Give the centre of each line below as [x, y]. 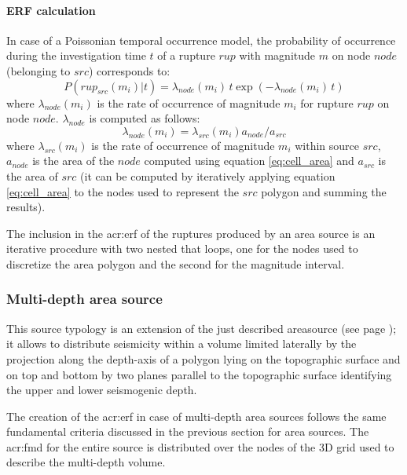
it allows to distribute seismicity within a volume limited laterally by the [181, 343]
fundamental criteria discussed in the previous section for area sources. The [188, 431]
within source [327, 145]
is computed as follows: [145, 118]
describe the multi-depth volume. [86, 462]
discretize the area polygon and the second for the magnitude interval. [176, 263]
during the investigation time [76, 55]
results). [26, 207]
